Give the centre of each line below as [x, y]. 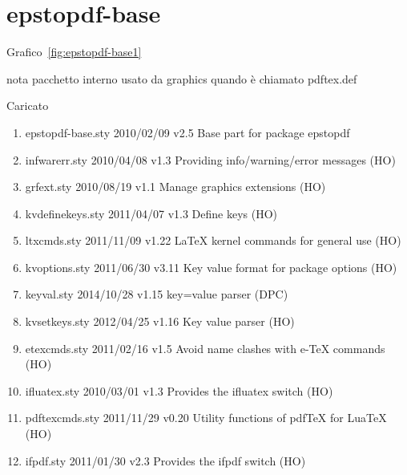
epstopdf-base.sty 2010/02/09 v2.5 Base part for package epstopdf [187, 132]
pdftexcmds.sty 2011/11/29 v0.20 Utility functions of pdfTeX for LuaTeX [206, 418]
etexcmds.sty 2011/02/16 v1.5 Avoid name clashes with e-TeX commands [205, 348]
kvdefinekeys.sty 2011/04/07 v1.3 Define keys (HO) [151, 213]
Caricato [28, 106]
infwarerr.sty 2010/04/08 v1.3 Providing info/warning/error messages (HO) [210, 159]
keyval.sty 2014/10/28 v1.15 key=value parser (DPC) [157, 294]
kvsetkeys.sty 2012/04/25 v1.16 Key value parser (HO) [160, 321]
